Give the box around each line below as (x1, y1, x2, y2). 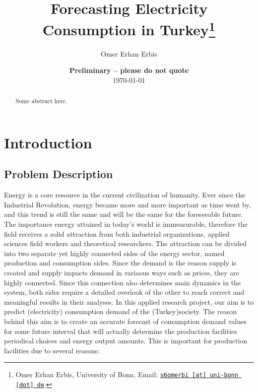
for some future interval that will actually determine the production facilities (4, 326, 237, 336)
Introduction (4, 132, 92, 152)
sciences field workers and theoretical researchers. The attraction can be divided (4, 238, 247, 249)
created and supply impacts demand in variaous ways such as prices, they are (4, 267, 239, 278)
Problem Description (4, 166, 113, 182)
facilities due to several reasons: (4, 345, 100, 355)
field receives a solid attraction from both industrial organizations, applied (4, 228, 230, 239)
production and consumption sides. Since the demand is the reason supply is (4, 258, 237, 268)
